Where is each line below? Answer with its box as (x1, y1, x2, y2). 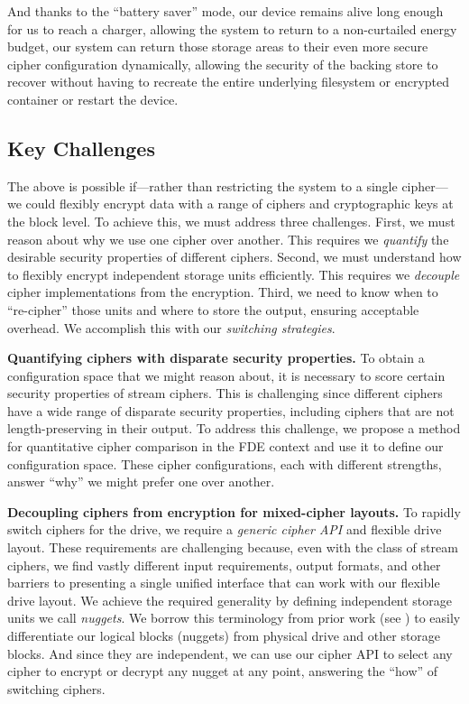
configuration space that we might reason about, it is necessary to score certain (7, 366, 446, 384)
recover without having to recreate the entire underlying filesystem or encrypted (7, 72, 450, 91)
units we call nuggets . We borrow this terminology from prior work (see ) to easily (7, 608, 461, 627)
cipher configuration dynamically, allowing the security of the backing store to (7, 54, 438, 73)
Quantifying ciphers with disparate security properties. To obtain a (7, 348, 425, 367)
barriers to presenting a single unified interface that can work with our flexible (7, 573, 440, 592)
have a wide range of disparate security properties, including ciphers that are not (7, 401, 455, 420)
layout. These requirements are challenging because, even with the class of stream (7, 538, 458, 557)
